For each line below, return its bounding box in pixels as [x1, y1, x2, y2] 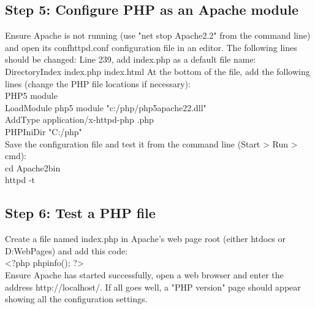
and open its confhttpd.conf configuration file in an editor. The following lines [5, 41, 297, 53]
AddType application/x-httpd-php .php [5, 113, 154, 126]
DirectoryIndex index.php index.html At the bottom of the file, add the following [5, 65, 310, 77]
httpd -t [5, 173, 36, 186]
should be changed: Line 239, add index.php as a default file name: [5, 53, 256, 66]
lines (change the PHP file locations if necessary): [5, 77, 191, 90]
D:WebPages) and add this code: [5, 244, 128, 257]
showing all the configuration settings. [5, 292, 148, 305]
